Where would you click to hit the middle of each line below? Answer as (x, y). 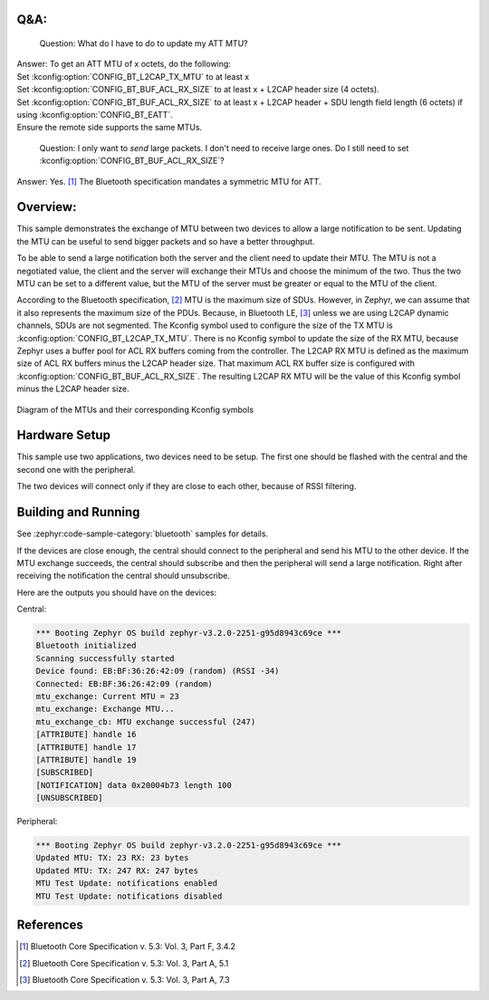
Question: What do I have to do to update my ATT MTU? (144, 43)
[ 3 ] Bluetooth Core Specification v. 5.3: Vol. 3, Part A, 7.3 (125, 979)
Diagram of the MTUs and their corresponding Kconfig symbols (135, 409)
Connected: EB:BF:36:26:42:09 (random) (124, 683)
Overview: (47, 207)
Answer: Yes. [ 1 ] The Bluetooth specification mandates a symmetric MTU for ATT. (169, 181)
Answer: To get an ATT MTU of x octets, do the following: (124, 64)
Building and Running (78, 512)
